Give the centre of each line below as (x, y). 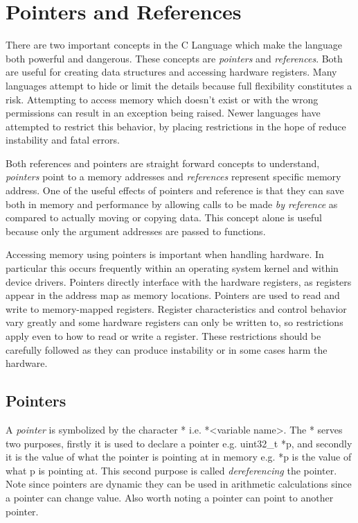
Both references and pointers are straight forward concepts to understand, (163, 163)
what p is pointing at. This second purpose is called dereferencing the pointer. (171, 470)
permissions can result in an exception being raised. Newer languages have (163, 113)
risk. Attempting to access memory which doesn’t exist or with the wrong (162, 99)
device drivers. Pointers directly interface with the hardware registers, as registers (179, 281)
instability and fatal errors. (63, 140)
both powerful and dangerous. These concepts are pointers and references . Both (174, 58)
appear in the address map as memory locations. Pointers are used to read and (173, 295)
